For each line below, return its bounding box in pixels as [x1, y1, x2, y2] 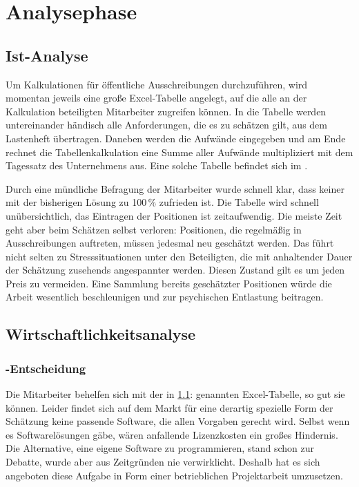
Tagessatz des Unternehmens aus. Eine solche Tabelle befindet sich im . [6, 158, 308, 173]
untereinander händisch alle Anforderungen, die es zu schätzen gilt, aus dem [6, 117, 327, 132]
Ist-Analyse [6, 44, 88, 66]
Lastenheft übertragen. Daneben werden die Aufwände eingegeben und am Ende [6, 131, 346, 145]
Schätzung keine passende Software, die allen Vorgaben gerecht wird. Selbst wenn [6, 414, 350, 428]
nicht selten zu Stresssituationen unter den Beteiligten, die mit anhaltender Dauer [6, 249, 353, 263]
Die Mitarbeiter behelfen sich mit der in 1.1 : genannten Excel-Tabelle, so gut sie [6, 387, 345, 401]
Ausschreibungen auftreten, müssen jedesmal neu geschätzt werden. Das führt [6, 236, 334, 250]
